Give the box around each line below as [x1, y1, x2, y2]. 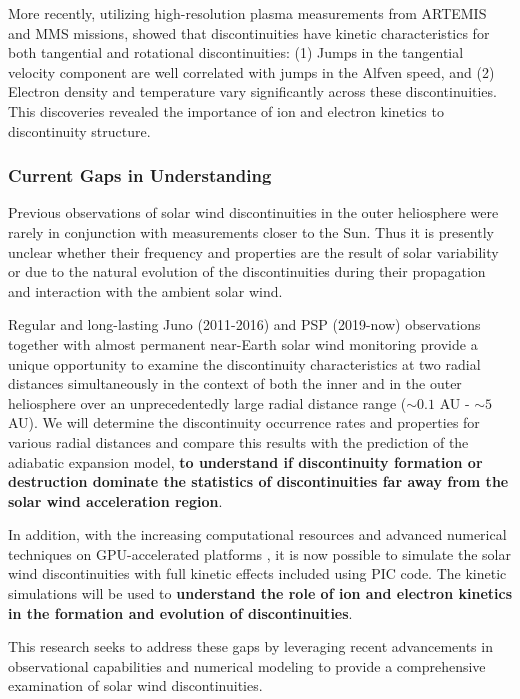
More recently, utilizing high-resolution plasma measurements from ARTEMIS [8, 3, 487, 23]
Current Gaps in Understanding [8, 163, 272, 188]
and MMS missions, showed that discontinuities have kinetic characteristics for [8, 22, 490, 43]
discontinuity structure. [8, 120, 151, 141]
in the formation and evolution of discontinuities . [8, 602, 353, 623]
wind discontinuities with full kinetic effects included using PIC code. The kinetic [8, 563, 507, 584]
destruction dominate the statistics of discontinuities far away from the [8, 471, 509, 492]
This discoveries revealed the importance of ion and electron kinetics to [8, 100, 444, 121]
